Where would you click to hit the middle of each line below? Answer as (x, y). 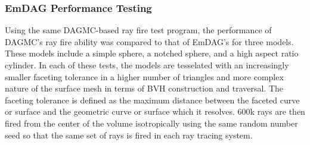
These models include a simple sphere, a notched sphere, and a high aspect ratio (152, 53)
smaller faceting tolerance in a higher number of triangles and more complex (144, 76)
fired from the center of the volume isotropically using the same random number (151, 123)
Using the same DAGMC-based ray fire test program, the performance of (138, 30)
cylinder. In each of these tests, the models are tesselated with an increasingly (147, 65)
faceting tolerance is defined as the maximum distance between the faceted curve (152, 100)
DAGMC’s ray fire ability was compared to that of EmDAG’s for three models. (149, 41)
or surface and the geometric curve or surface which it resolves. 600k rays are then (155, 111)
